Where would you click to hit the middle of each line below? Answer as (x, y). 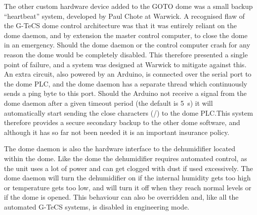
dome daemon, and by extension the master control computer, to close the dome (126, 35)
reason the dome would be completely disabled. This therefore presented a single (126, 54)
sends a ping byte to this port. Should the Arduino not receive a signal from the (125, 93)
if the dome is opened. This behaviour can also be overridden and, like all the (121, 197)
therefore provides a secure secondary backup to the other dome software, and (122, 122)
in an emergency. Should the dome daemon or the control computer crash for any (127, 45)
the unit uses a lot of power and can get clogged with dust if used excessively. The (128, 168)
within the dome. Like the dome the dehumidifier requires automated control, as (126, 158)
